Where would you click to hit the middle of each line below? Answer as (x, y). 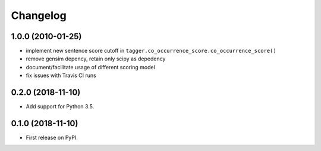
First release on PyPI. (52, 138)
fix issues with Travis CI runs (61, 75)
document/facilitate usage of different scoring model (91, 67)
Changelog (39, 15)
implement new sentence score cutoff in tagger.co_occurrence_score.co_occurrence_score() (151, 51)
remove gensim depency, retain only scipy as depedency (96, 59)
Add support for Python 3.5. (60, 107)
